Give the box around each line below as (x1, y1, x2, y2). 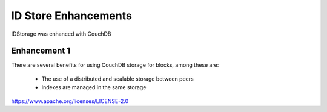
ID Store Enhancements (11, 9, 133, 22)
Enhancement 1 (11, 46, 71, 56)
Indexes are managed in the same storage (41, 84, 147, 91)
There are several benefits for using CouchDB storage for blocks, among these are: (11, 61, 219, 69)
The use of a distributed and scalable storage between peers (41, 75, 194, 82)
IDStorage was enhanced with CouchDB (11, 30, 111, 37)
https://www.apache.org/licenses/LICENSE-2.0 (11, 97, 129, 105)
